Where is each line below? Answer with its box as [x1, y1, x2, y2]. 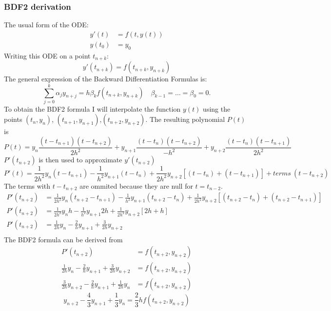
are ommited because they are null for [79, 180, 193, 191]
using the [203, 103, 231, 114]
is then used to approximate [39, 155, 122, 165]
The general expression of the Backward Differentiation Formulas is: [4, 74, 207, 84]
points [4, 114, 22, 124]
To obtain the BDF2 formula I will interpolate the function [4, 103, 181, 114]
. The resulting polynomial [145, 114, 225, 124]
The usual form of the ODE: [4, 19, 89, 30]
